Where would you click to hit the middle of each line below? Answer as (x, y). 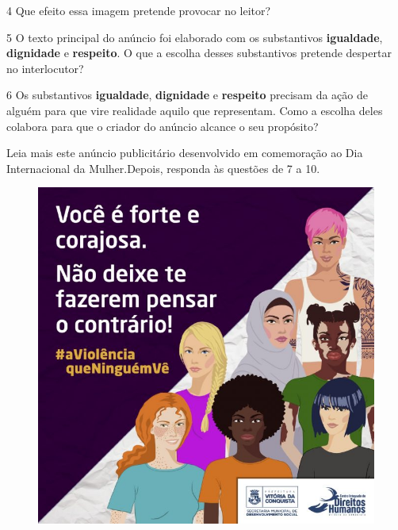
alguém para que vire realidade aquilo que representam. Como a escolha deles (195, 110)
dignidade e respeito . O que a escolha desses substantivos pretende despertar (199, 53)
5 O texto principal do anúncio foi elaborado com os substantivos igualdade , (195, 37)
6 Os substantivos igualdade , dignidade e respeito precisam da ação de (187, 95)
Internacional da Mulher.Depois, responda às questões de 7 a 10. (163, 168)
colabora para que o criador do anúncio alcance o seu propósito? (163, 126)
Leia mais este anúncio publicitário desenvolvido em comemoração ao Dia (185, 153)
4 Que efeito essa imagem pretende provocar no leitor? (139, 10)
